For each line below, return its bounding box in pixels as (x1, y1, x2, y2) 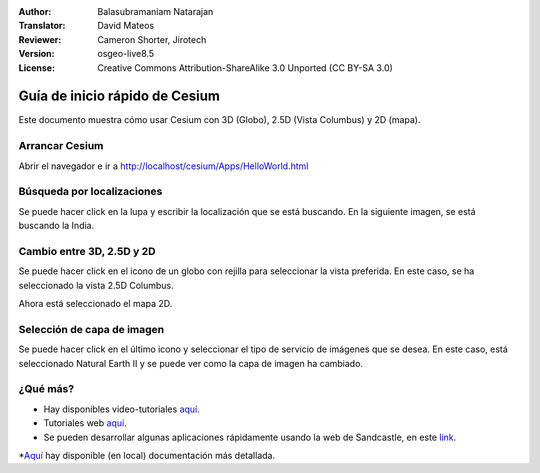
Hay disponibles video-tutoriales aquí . (43, 403, 200, 415)
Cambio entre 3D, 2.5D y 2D (18, 244, 156, 258)
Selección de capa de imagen (18, 322, 165, 336)
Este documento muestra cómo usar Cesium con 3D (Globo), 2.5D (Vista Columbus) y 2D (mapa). (18, 114, 421, 126)
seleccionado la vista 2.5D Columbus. (18, 279, 174, 291)
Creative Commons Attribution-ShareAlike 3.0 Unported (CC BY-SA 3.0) (97, 61, 394, 74)
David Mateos (97, 20, 155, 32)
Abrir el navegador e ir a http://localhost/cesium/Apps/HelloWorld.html (18, 160, 309, 172)
